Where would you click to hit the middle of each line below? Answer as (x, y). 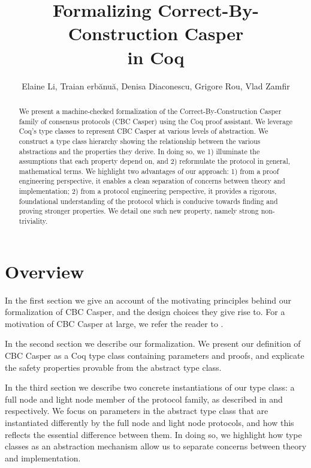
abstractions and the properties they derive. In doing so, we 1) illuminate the (139, 151)
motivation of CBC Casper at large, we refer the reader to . (114, 323)
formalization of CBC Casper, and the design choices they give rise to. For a (145, 312)
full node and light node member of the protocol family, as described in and (144, 399)
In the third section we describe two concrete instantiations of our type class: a (150, 387)
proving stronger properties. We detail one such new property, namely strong (139, 211)
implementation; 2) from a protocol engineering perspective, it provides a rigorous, (148, 191)
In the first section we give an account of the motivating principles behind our (148, 300)
